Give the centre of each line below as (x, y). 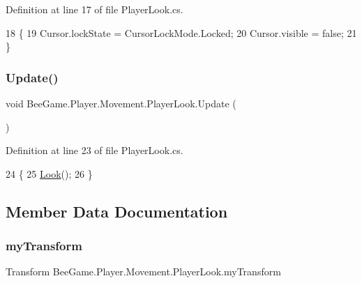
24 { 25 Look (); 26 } (49, 173)
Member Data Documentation (117, 211)
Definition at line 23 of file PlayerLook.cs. (95, 150)
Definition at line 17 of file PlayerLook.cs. (95, 9)
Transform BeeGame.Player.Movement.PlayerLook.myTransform (143, 271)
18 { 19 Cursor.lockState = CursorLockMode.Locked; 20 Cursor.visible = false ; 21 (181, 32)
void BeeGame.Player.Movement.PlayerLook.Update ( (121, 103)
